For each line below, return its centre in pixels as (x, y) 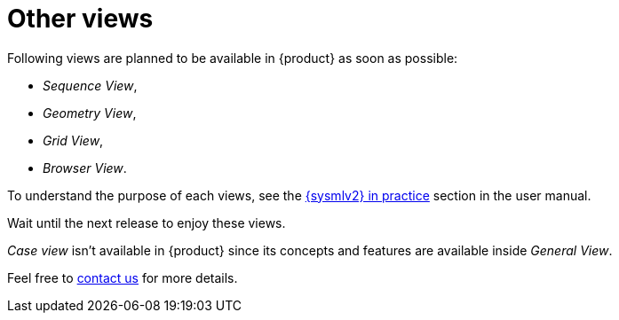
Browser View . (85, 168)
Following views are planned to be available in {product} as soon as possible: (233, 58)
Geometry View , (90, 113)
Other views (80, 19)
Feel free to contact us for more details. (123, 277)
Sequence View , (90, 85)
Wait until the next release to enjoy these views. (147, 222)
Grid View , (73, 140)
